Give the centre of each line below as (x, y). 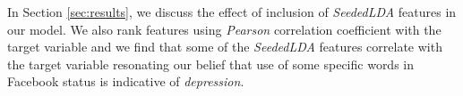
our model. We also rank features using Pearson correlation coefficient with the (224, 29)
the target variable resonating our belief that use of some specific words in (211, 64)
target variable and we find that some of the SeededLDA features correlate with (225, 47)
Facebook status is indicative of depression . (126, 81)
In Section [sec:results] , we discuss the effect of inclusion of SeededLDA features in (232, 12)
